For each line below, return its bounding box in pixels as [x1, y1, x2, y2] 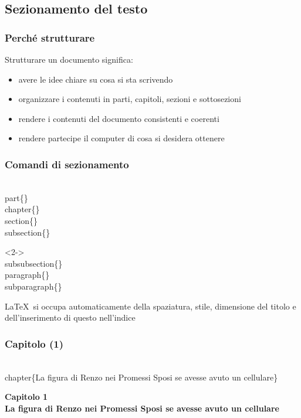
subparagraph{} [5, 280, 62, 292]
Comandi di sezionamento [5, 157, 129, 171]
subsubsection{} [5, 257, 63, 269]
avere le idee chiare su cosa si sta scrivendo [18, 73, 173, 85]
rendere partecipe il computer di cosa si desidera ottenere [18, 132, 225, 144]
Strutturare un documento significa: [5, 53, 133, 65]
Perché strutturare [5, 30, 95, 45]
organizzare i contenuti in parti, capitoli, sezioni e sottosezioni [18, 93, 241, 105]
